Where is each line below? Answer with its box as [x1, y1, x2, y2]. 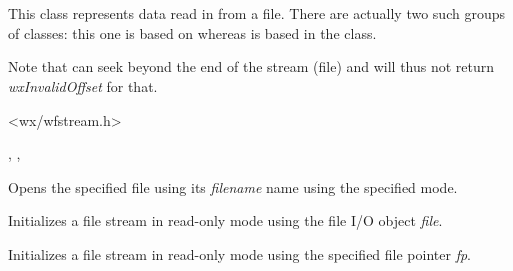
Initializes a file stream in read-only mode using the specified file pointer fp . [8, 243, 471, 264]
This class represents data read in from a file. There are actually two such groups [8, 3, 505, 24]
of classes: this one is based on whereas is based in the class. [8, 22, 377, 43]
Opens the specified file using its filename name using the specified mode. [8, 176, 458, 197]
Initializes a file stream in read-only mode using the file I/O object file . [8, 210, 443, 231]
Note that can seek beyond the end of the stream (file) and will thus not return [8, 56, 495, 77]
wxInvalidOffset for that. [8, 75, 158, 96]
